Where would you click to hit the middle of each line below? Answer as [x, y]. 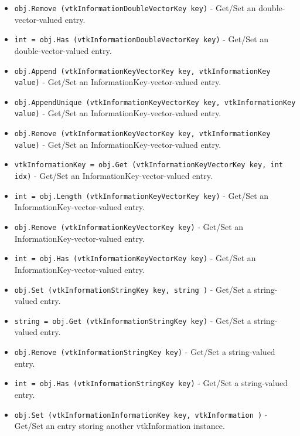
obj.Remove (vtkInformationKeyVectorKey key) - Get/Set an [129, 227]
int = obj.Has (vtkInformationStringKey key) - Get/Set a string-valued [151, 383]
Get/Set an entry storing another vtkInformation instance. [120, 426]
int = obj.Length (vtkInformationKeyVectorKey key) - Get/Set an [142, 195]
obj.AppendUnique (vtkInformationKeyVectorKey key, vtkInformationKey [155, 102]
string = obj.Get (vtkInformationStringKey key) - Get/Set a [133, 320]
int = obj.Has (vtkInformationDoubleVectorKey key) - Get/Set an [142, 39]
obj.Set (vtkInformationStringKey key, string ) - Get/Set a [133, 289]
